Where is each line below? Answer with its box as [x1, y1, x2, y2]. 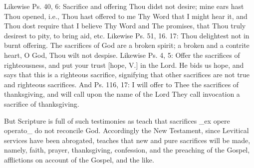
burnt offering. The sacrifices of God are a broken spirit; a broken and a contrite [4, 40, 250, 50]
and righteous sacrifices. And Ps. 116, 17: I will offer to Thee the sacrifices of [4, 79, 239, 89]
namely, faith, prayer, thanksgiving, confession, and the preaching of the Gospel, [4, 145, 250, 155]
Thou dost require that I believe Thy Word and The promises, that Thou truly [4, 20, 246, 31]
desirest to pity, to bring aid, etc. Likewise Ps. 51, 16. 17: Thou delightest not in [4, 30, 250, 40]
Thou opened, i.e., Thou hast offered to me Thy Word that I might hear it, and [4, 10, 248, 21]
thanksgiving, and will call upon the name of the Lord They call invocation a [4, 89, 240, 99]
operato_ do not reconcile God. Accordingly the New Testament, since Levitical [4, 125, 249, 136]
